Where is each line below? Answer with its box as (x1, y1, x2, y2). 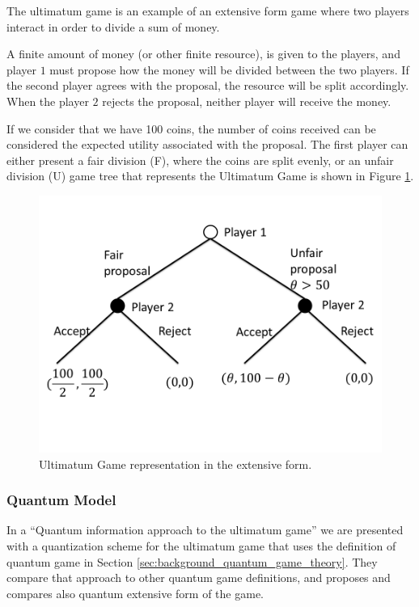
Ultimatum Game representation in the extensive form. (39, 455, 312, 472)
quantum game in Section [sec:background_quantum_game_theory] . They (6, 553, 378, 570)
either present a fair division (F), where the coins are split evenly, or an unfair (6, 151, 394, 168)
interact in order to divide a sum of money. (6, 18, 220, 35)
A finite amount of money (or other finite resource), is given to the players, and (6, 45, 400, 62)
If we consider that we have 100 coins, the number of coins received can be (6, 120, 376, 137)
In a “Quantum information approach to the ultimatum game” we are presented (6, 521, 404, 538)
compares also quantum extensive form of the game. (6, 584, 264, 601)
